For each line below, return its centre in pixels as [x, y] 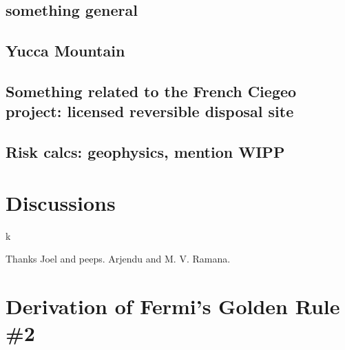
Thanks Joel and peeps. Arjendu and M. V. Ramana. [118, 259]
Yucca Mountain [65, 51]
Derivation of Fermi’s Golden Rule [173, 306]
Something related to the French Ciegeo [151, 91]
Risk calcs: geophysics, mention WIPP [145, 152]
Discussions [61, 202]
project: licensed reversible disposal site [150, 111]
